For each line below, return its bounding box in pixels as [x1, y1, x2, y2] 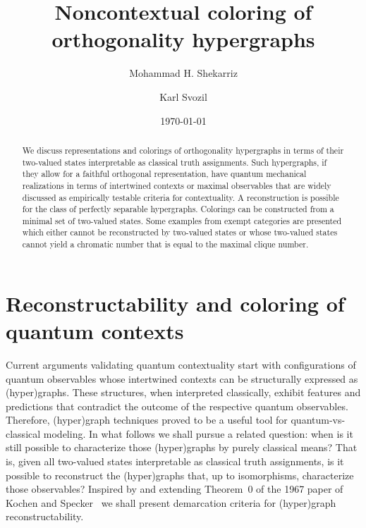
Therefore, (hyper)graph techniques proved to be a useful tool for [6, 412, 288, 427]
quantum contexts [6, 316, 184, 345]
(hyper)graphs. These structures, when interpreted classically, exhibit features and [6, 385, 361, 400]
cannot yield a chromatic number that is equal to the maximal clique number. [22, 238, 309, 250]
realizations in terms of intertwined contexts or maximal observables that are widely [22, 179, 331, 191]
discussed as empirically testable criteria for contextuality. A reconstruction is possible [22, 191, 339, 203]
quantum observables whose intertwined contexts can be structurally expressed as [6, 371, 358, 386]
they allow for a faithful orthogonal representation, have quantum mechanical [22, 168, 307, 180]
